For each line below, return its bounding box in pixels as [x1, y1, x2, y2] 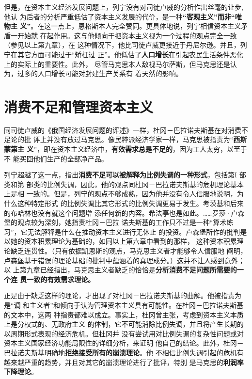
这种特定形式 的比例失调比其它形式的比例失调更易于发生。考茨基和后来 [17, 198, 244, 208]
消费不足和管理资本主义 [4, 96, 154, 116]
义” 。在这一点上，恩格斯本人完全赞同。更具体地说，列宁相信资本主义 [20, 21, 241, 31]
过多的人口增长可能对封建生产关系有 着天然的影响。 [17, 68, 183, 79]
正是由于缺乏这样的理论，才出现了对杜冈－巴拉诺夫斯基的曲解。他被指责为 [4, 290, 241, 300]
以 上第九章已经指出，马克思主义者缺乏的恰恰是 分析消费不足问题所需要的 [4, 265, 237, 275]
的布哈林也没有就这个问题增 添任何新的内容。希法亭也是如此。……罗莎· [4, 207, 231, 218]
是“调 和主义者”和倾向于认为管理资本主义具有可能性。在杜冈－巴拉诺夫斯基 [4, 300, 243, 310]
